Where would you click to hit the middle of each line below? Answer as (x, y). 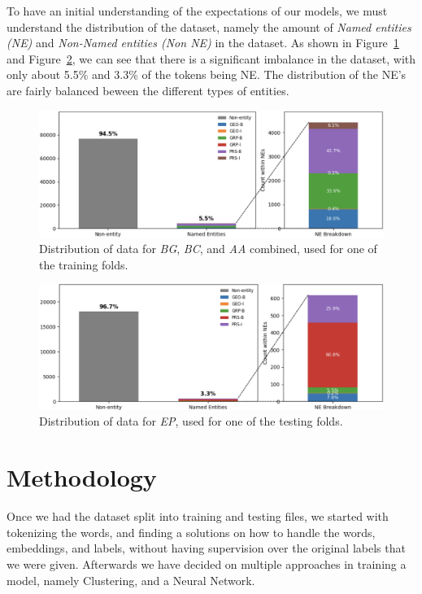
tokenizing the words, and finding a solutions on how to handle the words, (191, 532)
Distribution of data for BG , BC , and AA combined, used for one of (208, 249)
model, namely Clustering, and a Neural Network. (131, 580)
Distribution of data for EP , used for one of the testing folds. (191, 421)
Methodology (82, 477)
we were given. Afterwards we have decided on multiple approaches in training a (207, 563)
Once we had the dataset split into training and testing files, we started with (198, 516)
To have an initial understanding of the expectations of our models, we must (197, 11)
